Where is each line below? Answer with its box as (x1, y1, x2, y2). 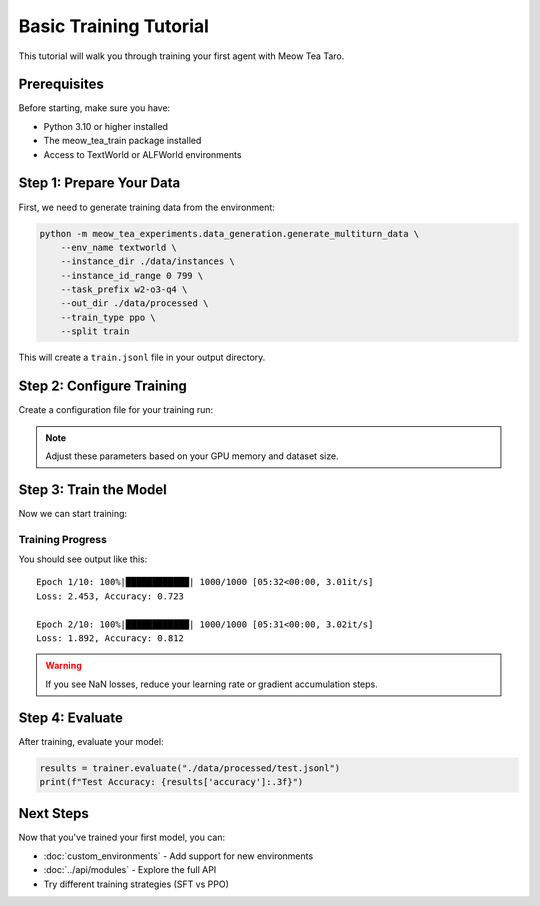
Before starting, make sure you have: (18, 102, 171, 114)
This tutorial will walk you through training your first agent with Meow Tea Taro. (18, 50, 345, 62)
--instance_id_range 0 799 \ (60, 270, 204, 281)
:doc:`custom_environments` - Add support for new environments (43, 850, 314, 862)
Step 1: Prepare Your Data (18, 175, 181, 192)
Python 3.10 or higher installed (43, 120, 169, 132)
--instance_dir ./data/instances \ (60, 256, 235, 267)
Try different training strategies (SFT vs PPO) (43, 878, 230, 890)
